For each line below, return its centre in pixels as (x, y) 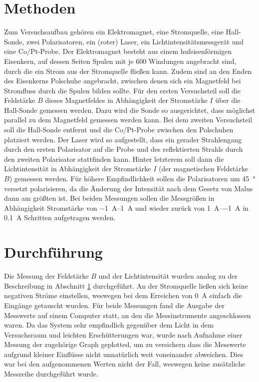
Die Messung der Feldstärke (46, 276)
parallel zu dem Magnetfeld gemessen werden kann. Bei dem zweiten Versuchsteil (128, 120)
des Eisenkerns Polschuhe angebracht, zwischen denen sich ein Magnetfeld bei (123, 81)
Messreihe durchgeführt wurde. (51, 374)
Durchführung (53, 252)
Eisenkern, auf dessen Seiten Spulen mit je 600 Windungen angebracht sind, (120, 61)
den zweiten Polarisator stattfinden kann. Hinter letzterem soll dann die (114, 159)
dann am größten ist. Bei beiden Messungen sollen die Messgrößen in (109, 198)
